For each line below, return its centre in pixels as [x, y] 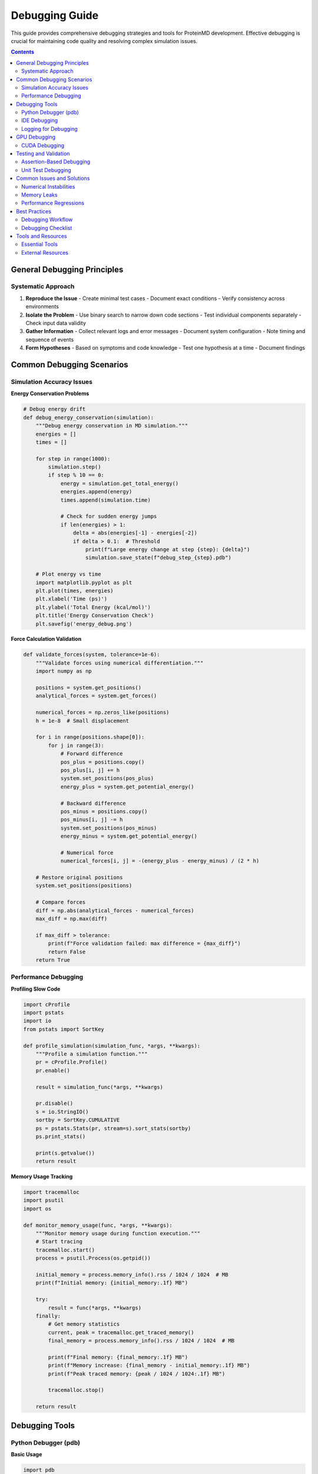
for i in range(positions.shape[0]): [90, 737]
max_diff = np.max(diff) [72, 919]
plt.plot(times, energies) [75, 590]
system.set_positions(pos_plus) [107, 779]
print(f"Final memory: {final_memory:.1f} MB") [118, 1357]
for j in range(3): [76, 745]
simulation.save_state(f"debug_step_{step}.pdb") [159, 558]
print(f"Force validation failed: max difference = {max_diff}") [144, 944]
